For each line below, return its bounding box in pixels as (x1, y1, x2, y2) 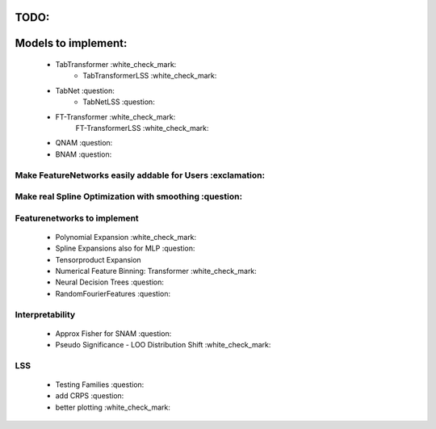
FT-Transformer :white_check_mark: (55, 111, 176, 121)
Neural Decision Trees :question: (55, 277, 165, 287)
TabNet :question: (55, 86, 115, 95)
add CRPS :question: (55, 391, 124, 401)
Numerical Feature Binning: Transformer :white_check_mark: (55, 267, 258, 276)
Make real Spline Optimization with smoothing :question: (15, 191, 242, 202)
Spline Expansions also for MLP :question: (55, 243, 195, 254)
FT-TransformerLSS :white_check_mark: (75, 123, 209, 132)
